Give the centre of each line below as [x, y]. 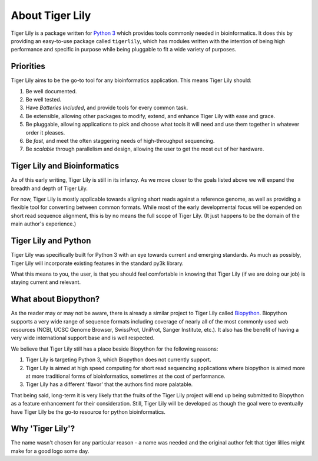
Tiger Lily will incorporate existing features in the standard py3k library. [97, 263]
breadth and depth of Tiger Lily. [49, 188]
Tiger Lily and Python [51, 241]
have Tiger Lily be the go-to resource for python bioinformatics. [88, 412]
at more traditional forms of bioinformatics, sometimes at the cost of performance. [126, 376]
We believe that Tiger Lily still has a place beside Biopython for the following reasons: [115, 349]
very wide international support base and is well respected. [83, 338]
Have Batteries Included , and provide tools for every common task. [107, 108]
